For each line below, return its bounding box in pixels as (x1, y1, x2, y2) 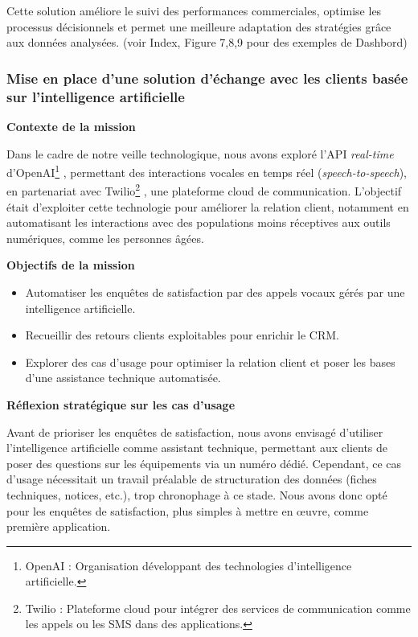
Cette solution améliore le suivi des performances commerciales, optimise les (6, 2, 382, 18)
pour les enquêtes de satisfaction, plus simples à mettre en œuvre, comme (6, 502, 369, 519)
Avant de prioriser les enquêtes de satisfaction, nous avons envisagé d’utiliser (6, 423, 383, 440)
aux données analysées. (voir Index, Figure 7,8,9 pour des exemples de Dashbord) (6, 34, 408, 51)
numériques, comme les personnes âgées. (6, 229, 204, 246)
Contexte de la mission (6, 117, 136, 134)
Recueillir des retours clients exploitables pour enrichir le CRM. (25, 327, 340, 343)
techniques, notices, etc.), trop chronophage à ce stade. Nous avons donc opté (6, 486, 387, 503)
